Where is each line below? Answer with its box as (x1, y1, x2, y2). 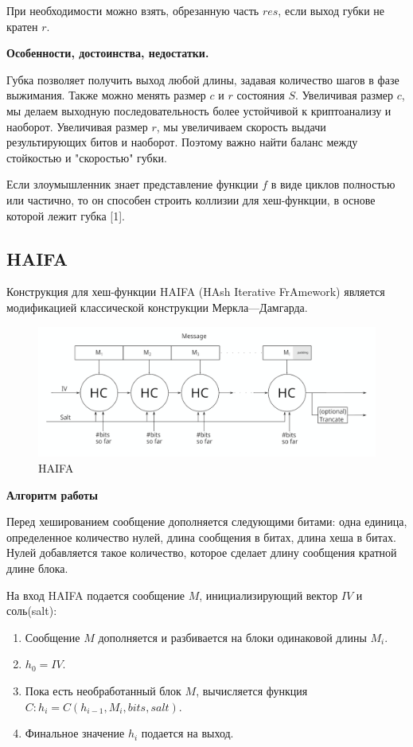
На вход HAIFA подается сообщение (6, 586, 185, 603)
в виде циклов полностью (271, 176, 395, 193)
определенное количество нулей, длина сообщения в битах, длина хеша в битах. (6, 528, 396, 545)
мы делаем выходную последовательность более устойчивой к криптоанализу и (6, 102, 392, 119)
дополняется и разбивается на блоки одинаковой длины (98, 628, 367, 645)
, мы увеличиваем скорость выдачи (156, 118, 326, 134)
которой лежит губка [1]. (6, 207, 125, 224)
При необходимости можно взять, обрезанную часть (6, 2, 259, 18)
